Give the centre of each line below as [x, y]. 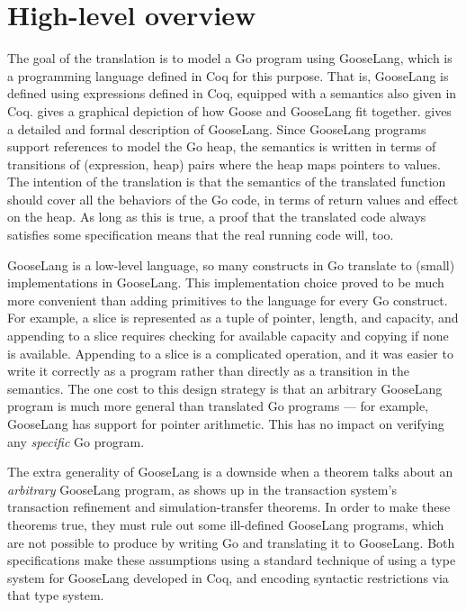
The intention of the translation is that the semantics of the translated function [227, 182]
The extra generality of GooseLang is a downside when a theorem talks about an [230, 472]
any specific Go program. [76, 441]
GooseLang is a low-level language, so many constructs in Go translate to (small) [231, 264]
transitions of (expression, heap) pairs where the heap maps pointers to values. [224, 164]
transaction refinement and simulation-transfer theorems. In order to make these [229, 507]
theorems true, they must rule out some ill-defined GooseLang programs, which [226, 524]
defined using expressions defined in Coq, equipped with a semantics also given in [232, 93]
